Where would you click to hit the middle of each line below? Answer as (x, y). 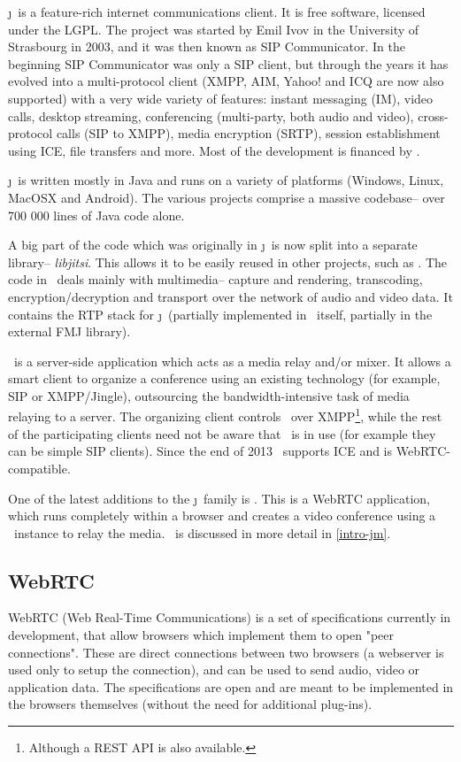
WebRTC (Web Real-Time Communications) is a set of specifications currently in (230, 617)
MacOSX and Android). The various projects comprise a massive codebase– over (227, 197)
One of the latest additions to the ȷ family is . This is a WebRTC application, (219, 498)
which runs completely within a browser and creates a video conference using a (222, 516)
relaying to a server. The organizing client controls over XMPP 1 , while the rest (225, 415)
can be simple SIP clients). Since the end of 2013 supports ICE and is (200, 451)
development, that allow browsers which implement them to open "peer (201, 635)
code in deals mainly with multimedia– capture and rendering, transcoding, (215, 279)
